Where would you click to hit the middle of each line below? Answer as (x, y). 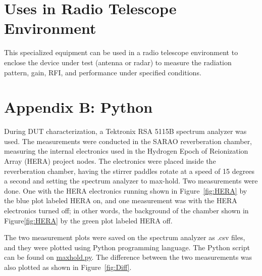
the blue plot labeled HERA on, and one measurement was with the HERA (121, 200)
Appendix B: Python (78, 107)
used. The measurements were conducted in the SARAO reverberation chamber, (128, 141)
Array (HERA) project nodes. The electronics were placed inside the (110, 161)
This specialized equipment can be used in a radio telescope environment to (121, 52)
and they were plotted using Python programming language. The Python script (127, 247)
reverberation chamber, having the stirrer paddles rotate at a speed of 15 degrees (129, 171)
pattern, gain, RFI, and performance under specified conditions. (103, 72)
